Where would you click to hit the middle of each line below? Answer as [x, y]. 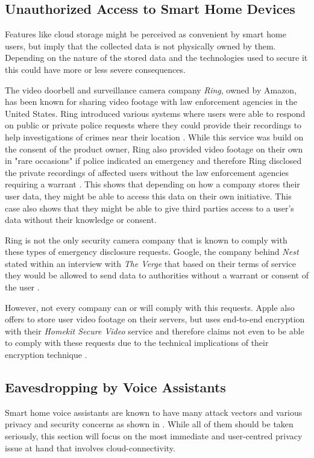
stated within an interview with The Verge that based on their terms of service [150, 263]
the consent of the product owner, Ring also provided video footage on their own [154, 149]
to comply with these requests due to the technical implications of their [137, 343]
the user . [22, 287]
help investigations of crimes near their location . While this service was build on [154, 136]
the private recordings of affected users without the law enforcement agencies [147, 172]
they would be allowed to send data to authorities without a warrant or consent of [157, 275]
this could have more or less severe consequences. [95, 69]
